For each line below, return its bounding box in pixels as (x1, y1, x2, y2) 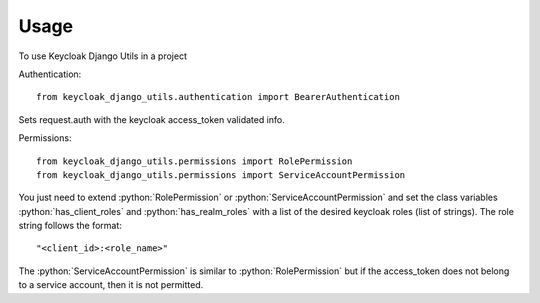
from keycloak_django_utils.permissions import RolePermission (36, 155, 353, 167)
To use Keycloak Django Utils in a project (18, 50, 187, 62)
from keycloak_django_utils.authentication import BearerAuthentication (36, 91, 400, 103)
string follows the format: (18, 220, 122, 232)
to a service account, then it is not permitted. (18, 279, 204, 291)
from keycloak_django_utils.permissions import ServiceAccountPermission (36, 169, 406, 180)
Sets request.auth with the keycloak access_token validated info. (18, 113, 285, 125)
